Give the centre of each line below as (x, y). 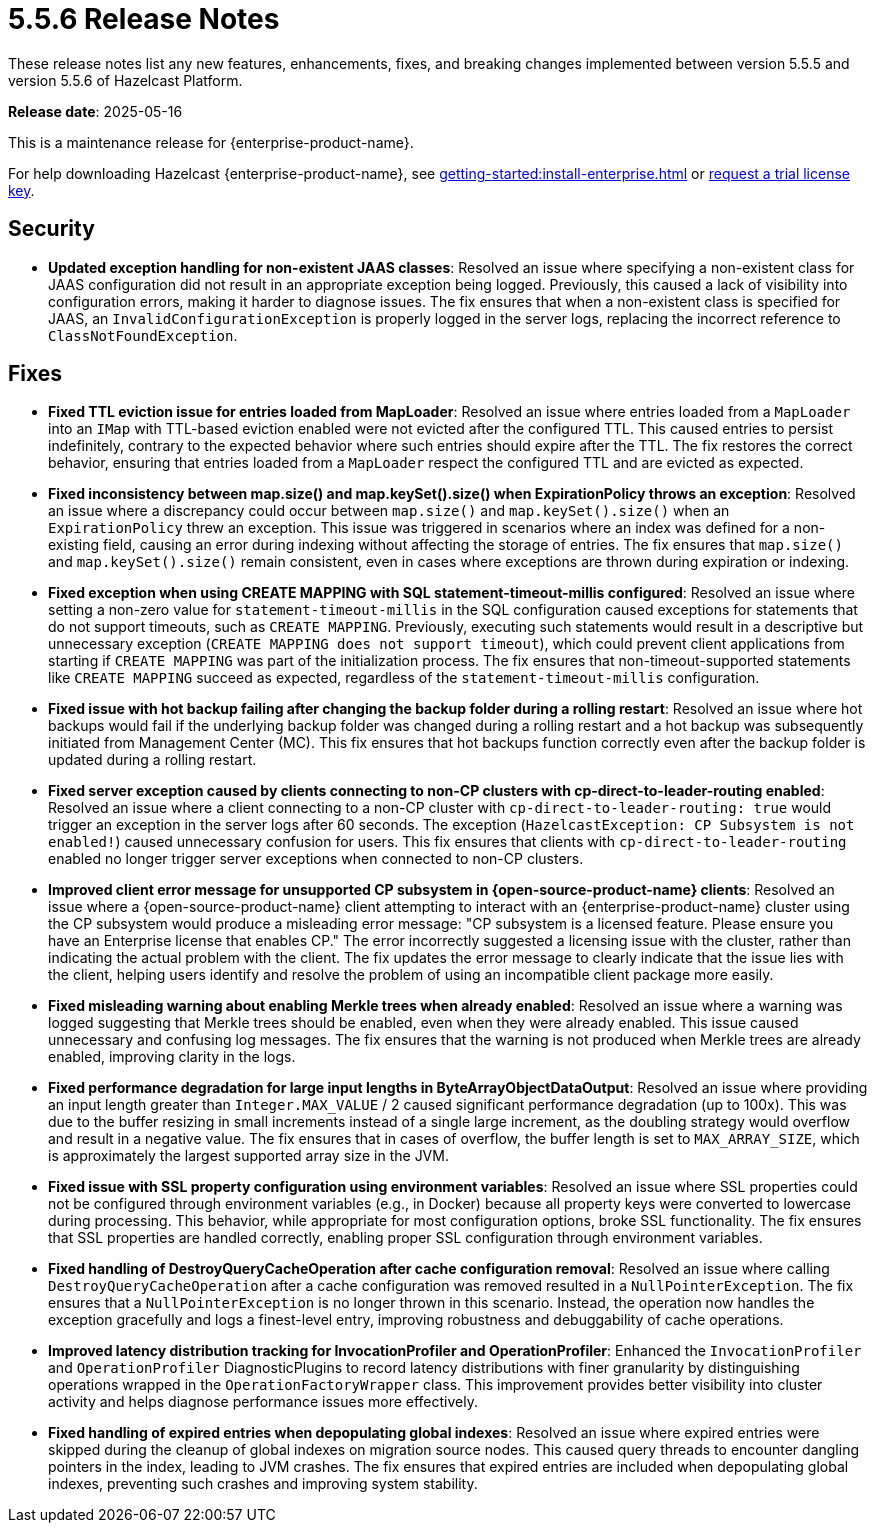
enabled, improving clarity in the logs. (172, 1057)
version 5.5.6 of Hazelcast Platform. (125, 80)
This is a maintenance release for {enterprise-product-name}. (211, 142)
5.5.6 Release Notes (144, 19)
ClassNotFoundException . (143, 335)
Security (51, 229)
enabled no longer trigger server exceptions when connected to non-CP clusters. (316, 859)
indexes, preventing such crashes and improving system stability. (263, 1484)
